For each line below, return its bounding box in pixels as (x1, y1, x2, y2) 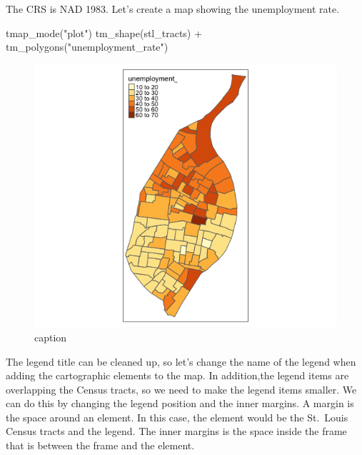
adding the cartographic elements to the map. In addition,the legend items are (6, 368, 349, 383)
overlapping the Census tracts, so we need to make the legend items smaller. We (6, 381, 357, 396)
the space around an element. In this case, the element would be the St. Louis (6, 409, 348, 424)
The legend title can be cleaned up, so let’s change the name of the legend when (6, 354, 356, 369)
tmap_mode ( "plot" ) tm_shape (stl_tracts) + (6, 25, 202, 40)
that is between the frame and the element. (6, 438, 195, 453)
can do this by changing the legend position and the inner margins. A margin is (6, 396, 354, 411)
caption (34, 329, 67, 344)
